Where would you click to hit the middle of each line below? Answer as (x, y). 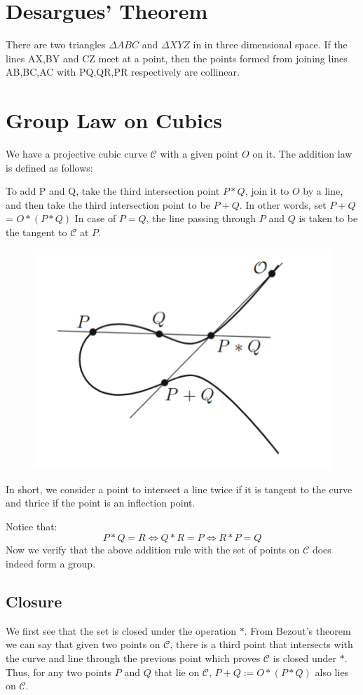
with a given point (199, 154)
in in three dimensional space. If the (270, 44)
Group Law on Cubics (114, 120)
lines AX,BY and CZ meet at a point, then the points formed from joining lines (177, 58)
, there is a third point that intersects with (261, 644)
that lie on (177, 672)
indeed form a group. (51, 563)
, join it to (267, 191)
